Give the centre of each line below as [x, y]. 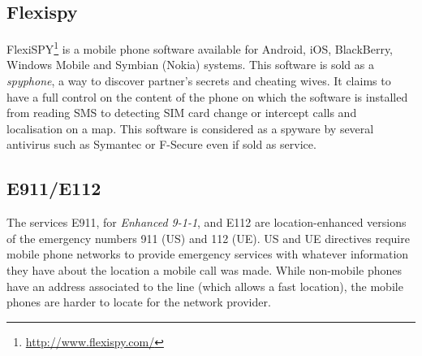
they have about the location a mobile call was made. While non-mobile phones [205, 270]
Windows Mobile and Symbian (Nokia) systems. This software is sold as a [190, 65]
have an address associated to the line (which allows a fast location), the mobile [205, 286]
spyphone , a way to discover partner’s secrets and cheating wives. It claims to [199, 81]
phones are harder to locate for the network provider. [139, 302]
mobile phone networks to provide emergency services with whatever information [208, 254]
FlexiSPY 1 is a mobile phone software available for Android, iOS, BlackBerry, [200, 48]
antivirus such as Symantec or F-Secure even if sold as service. [161, 144]
